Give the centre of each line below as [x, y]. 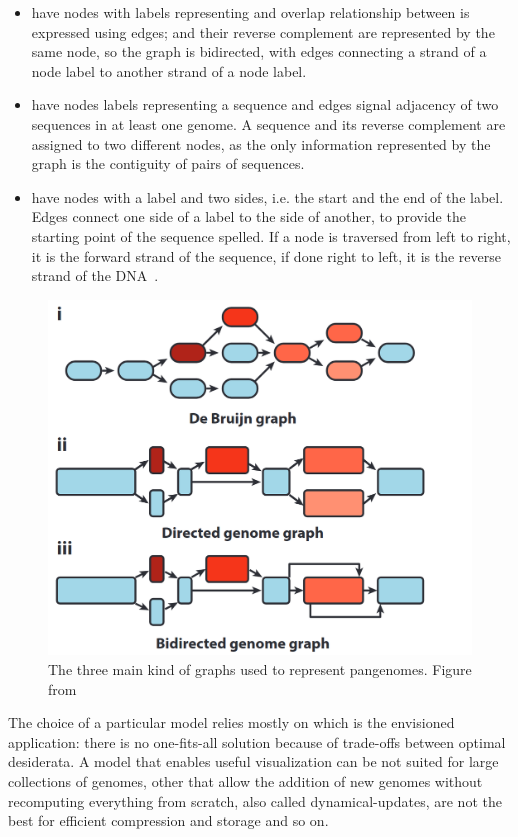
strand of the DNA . [95, 275]
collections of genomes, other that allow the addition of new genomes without [245, 780]
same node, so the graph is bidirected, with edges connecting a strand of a [259, 51]
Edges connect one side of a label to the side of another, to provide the [248, 216]
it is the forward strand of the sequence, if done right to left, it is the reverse [266, 255]
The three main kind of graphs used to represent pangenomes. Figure [260, 668]
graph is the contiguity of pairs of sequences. [168, 163]
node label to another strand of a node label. [169, 70]
